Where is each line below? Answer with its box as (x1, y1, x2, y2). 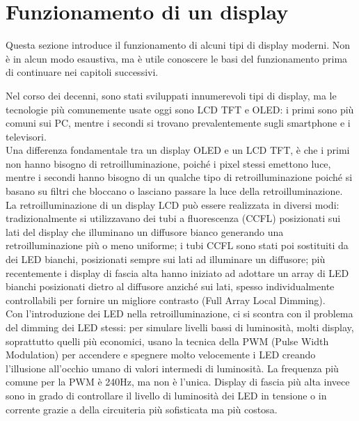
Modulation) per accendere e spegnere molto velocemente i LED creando (6, 347, 316, 362)
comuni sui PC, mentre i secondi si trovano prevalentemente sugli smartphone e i (6, 116, 351, 130)
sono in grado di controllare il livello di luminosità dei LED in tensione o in (6, 388, 327, 402)
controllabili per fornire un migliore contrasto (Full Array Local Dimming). (6, 292, 326, 307)
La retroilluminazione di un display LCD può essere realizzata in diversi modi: (6, 197, 340, 212)
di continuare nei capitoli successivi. (6, 65, 159, 79)
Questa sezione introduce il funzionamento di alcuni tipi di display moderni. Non (6, 38, 351, 52)
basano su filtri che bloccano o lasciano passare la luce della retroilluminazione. (6, 184, 343, 198)
